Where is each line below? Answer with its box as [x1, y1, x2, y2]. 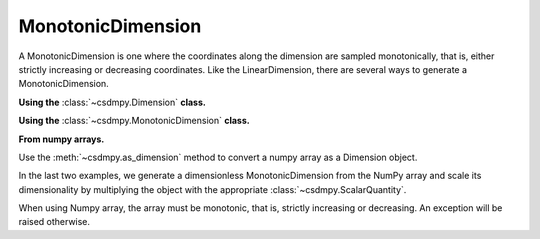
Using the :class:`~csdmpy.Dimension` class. [18, 96, 207, 108]
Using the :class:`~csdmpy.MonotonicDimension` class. [18, 115, 250, 127]
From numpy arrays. [18, 133, 105, 145]
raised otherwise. [18, 216, 90, 228]
